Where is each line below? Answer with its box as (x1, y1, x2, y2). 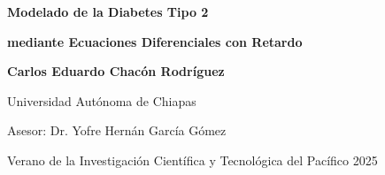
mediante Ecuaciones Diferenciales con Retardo (7, 32, 303, 50)
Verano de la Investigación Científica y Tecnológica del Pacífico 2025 (7, 150, 378, 169)
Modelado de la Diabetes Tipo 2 (7, 3, 209, 20)
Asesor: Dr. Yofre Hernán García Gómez (7, 121, 227, 140)
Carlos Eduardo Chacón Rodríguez (7, 62, 225, 80)
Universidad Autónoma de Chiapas (7, 91, 196, 110)
